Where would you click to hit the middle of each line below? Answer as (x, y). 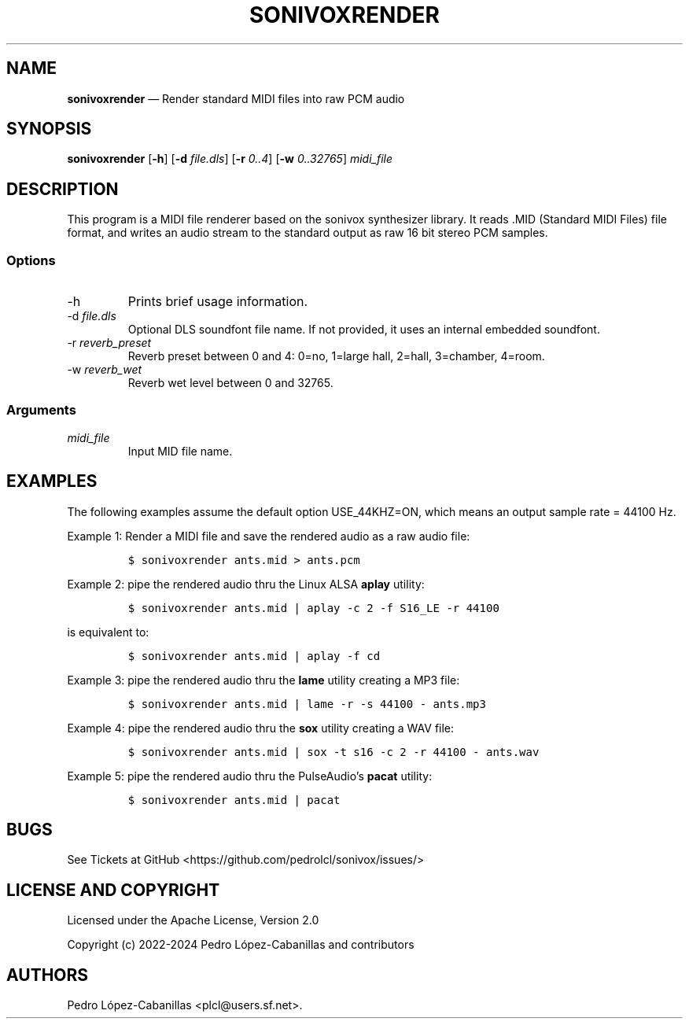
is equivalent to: (108, 632)
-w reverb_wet (105, 370)
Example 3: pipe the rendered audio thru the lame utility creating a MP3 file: (263, 680)
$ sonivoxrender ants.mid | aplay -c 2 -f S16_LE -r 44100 (313, 608)
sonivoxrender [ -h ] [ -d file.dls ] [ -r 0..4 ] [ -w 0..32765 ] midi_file (230, 159)
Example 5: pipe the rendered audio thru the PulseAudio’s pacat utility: (250, 776)
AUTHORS (48, 975)
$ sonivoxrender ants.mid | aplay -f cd (254, 656)
